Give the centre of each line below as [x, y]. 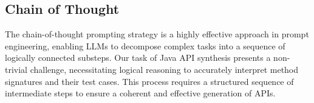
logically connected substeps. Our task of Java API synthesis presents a [138, 58]
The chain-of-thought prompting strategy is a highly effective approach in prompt [157, 34]
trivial [16, 69]
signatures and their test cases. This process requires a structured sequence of [149, 81]
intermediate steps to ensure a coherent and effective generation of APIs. [140, 93]
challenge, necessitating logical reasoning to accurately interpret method [164, 69]
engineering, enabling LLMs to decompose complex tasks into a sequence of [145, 45]
